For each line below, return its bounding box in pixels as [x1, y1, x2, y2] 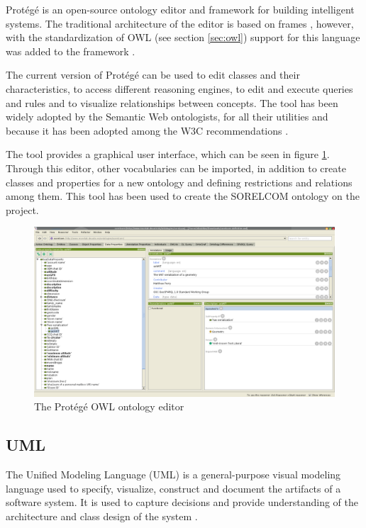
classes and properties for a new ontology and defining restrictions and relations [6, 174, 353, 189]
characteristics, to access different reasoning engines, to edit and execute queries [6, 81, 353, 96]
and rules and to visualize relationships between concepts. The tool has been [6, 95, 338, 110]
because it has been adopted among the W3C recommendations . [6, 123, 289, 137]
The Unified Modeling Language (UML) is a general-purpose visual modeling [6, 467, 341, 482]
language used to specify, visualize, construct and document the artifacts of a [6, 481, 341, 495]
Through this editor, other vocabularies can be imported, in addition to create [6, 160, 346, 175]
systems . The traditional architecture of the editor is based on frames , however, [6, 16, 354, 30]
